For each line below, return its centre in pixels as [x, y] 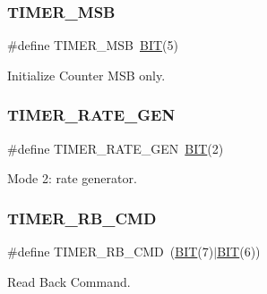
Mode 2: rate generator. [72, 178]
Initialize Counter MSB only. [86, 75]
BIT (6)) [239, 252]
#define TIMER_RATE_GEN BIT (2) [116, 148]
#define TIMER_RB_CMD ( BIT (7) [111, 252]
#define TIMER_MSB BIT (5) [93, 45]
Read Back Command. [69, 281]
